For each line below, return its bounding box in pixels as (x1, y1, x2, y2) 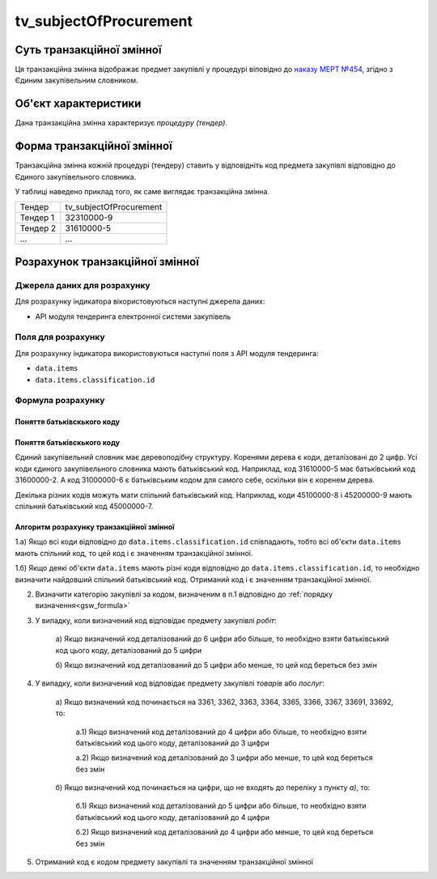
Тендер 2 (19, 223, 57, 234)
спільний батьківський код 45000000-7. (15, 502, 154, 512)
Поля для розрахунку (15, 332, 105, 343)
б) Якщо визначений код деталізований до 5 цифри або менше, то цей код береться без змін (55, 660, 378, 669)
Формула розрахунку (15, 395, 105, 406)
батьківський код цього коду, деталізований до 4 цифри (75, 812, 270, 822)
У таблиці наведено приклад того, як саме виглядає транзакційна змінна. (15, 187, 270, 197)
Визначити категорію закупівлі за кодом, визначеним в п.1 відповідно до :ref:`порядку (35, 589, 333, 599)
